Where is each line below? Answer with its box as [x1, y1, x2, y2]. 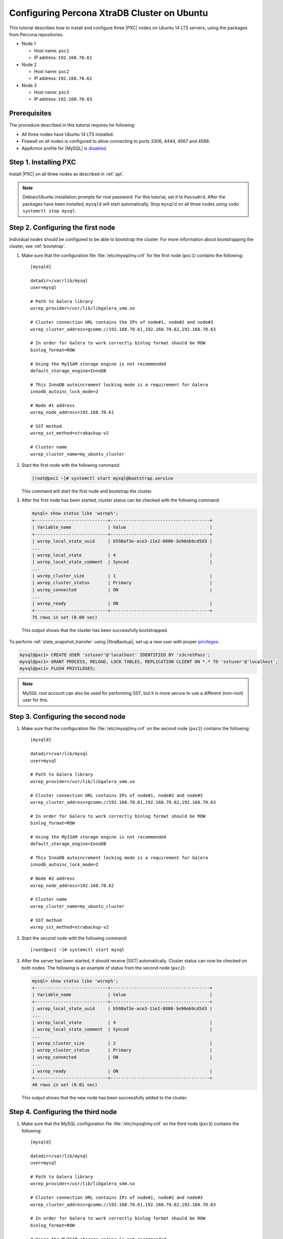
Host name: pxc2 [34, 68, 69, 74]
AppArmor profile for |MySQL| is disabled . [21, 145, 108, 151]
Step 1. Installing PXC [9, 158, 76, 167]
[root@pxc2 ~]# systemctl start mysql [30, 947, 125, 953]
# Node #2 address [30, 876, 75, 882]
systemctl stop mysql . [22, 208, 76, 214]
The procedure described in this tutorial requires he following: [9, 122, 136, 128]
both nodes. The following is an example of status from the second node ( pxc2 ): [21, 964, 186, 971]
